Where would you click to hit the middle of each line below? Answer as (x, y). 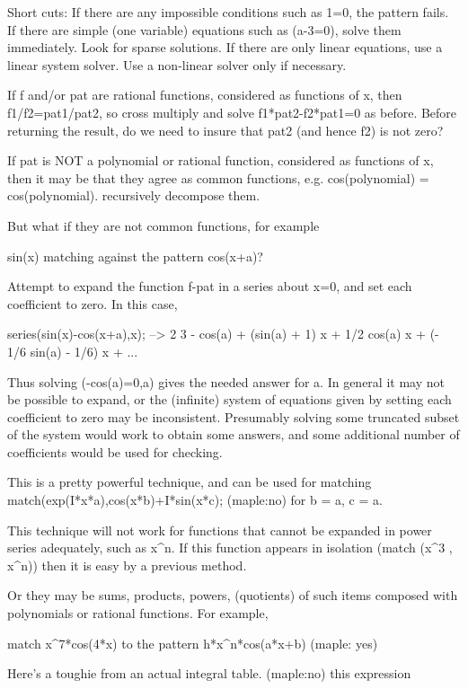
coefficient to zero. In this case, (93, 303)
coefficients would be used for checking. (115, 451)
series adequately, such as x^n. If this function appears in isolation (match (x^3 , (230, 548)
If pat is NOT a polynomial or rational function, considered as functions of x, (221, 160)
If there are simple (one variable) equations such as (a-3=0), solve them (204, 29)
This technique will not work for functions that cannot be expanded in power (220, 530)
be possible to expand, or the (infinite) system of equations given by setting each (230, 399)
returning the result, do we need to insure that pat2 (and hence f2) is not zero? (225, 130)
